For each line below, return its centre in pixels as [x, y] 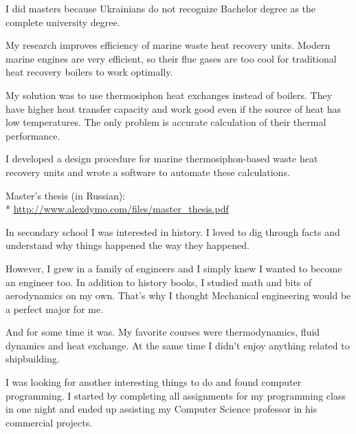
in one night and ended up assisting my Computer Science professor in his [162, 409]
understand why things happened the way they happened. [127, 245]
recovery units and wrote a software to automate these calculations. [148, 172]
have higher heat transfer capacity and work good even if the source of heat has [174, 108]
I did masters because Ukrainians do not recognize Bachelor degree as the [161, 8]
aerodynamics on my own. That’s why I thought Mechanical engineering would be [178, 295]
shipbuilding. [33, 359]
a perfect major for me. [55, 308]
